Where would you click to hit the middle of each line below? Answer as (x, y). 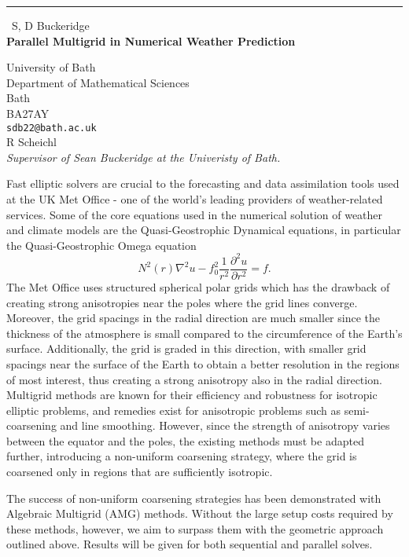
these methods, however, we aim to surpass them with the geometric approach (195, 528)
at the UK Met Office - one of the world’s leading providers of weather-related (195, 199)
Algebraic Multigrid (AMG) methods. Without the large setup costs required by (200, 513)
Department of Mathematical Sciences (98, 82)
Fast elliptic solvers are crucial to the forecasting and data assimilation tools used (203, 183)
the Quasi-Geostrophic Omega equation (101, 245)
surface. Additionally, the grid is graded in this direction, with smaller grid (186, 348)
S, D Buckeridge (51, 25)
